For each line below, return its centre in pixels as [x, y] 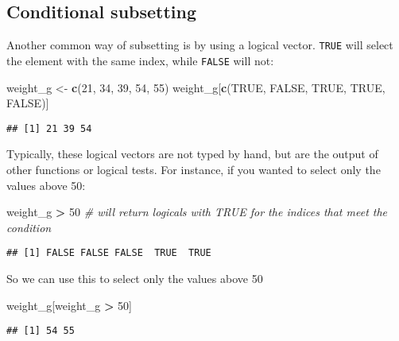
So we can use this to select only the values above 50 [135, 278]
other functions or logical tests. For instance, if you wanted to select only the [194, 169]
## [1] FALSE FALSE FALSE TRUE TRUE [109, 253]
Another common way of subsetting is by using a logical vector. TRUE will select [200, 45]
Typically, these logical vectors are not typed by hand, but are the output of [192, 154]
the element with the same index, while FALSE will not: [140, 60]
